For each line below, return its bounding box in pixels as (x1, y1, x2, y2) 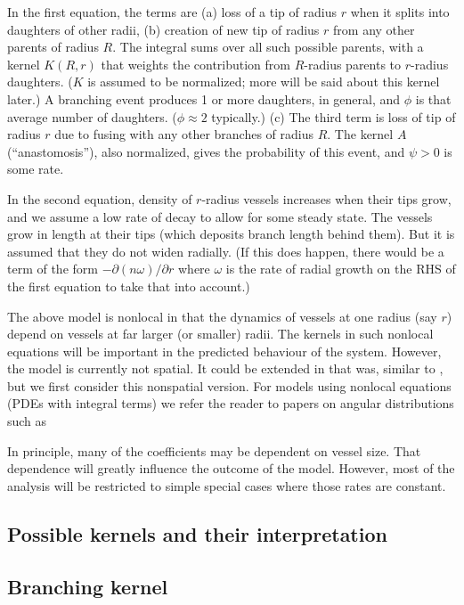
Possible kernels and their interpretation (7, 519, 387, 547)
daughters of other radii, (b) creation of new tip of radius (7, 20, 320, 38)
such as (7, 412, 47, 430)
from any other (333, 20, 415, 38)
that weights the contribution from (101, 54, 290, 73)
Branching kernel (7, 572, 168, 600)
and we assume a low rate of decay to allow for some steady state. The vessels (7, 207, 433, 225)
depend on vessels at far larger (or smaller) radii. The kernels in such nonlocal (7, 324, 434, 343)
